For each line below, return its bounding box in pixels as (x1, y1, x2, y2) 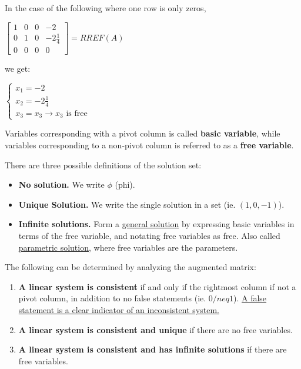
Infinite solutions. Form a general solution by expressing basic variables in (18, 218, 295, 230)
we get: (5, 62, 31, 75)
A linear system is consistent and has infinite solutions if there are (18, 343, 287, 355)
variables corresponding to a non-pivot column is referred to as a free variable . (5, 139, 294, 151)
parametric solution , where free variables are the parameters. (18, 241, 238, 253)
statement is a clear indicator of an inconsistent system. (18, 303, 219, 315)
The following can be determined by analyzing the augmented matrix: (5, 261, 256, 273)
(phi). (115, 178, 135, 191)
